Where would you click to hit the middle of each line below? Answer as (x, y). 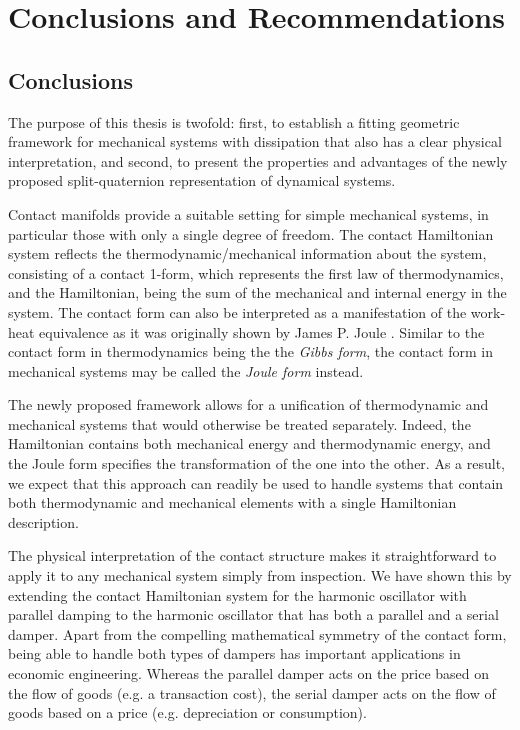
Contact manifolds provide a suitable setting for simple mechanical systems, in (248, 213)
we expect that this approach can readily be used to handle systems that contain (256, 482)
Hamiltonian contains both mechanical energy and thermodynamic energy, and (249, 443)
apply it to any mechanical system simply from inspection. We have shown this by (260, 575)
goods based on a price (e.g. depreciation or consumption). (187, 712)
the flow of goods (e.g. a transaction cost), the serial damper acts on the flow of (252, 692)
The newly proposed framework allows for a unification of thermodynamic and (248, 404)
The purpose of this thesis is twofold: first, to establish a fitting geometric (234, 121)
